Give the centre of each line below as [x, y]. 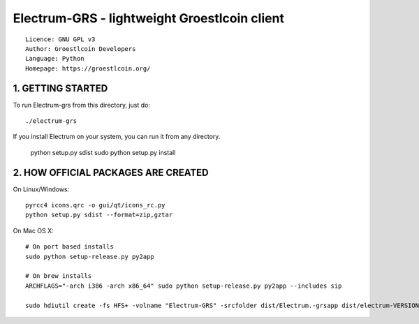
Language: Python [55, 59]
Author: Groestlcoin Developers [81, 49]
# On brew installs [59, 276]
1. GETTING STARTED [60, 88]
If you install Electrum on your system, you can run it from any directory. [117, 137]
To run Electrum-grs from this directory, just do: [81, 105]
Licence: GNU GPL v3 [60, 39]
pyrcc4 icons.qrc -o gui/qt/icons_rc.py [95, 205]
